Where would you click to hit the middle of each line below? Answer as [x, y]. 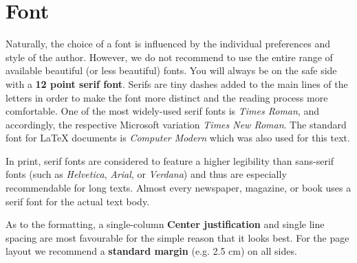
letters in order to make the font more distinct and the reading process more [167, 97]
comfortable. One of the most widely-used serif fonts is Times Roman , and [162, 111]
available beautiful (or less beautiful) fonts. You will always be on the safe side [171, 70]
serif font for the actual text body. [78, 201]
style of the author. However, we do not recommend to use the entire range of [169, 57]
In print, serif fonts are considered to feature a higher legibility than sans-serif [170, 160]
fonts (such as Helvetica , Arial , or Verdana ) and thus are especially [146, 174]
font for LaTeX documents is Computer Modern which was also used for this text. [178, 138]
